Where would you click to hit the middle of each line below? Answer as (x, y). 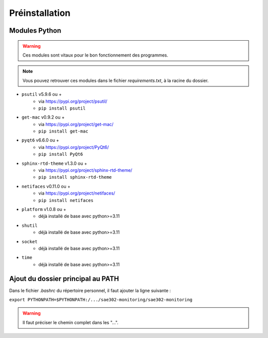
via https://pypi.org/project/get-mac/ (76, 124)
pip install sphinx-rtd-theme (75, 177)
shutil (30, 225)
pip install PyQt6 (61, 154)
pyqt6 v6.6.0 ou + (40, 140)
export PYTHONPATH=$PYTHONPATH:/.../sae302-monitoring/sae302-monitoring (101, 300)
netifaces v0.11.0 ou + (46, 186)
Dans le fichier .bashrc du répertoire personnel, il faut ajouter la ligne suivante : (90, 290)
